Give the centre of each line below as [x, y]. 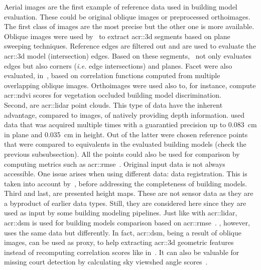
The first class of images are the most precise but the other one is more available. [129, 26]
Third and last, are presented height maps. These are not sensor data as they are [129, 193]
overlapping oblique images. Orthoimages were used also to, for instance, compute [130, 85]
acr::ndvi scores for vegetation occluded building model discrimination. [113, 95]
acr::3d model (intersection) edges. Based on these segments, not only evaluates [128, 55]
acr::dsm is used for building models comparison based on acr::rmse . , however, [127, 223]
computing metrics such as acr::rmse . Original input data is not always [115, 164]
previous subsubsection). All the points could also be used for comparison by [122, 154]
